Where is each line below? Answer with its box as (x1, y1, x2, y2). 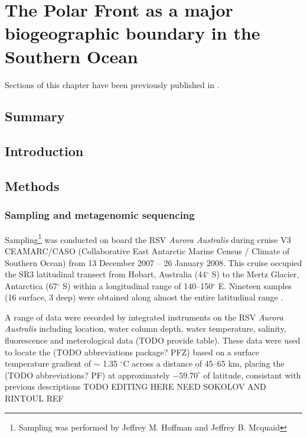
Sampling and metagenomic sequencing (5, 208, 195, 222)
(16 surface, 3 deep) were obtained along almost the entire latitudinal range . (5, 291, 283, 303)
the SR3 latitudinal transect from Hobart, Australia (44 (5, 268, 207, 280)
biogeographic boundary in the (5, 21, 260, 45)
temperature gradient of (5, 357, 91, 370)
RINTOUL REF (5, 392, 64, 404)
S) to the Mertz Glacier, (211, 268, 299, 280)
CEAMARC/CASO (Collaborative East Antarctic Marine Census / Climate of (5, 244, 290, 257)
